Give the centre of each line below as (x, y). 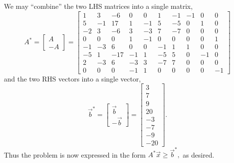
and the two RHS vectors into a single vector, (72, 78)
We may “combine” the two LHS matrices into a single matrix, (98, 6)
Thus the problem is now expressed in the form (75, 154)
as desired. (198, 154)
